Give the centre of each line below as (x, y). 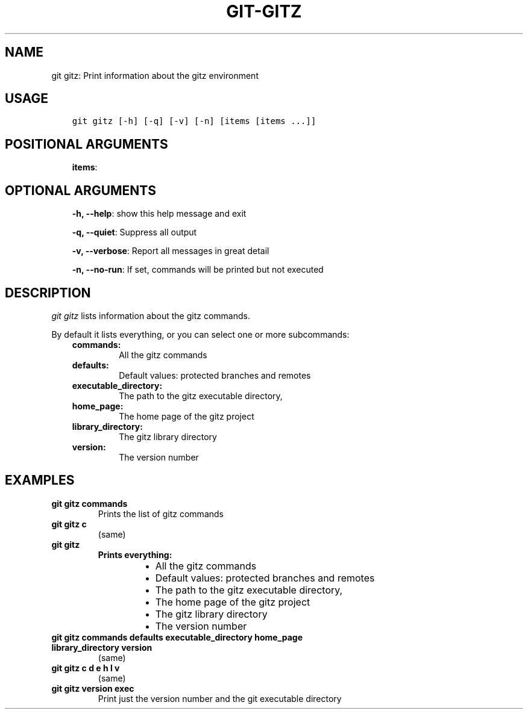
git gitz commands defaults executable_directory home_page (177, 637)
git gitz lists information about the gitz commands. (151, 315)
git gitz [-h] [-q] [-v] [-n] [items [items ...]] (194, 121)
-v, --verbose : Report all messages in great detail (171, 251)
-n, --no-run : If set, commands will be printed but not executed (198, 270)
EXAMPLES (40, 480)
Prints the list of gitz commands (161, 514)
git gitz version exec (93, 688)
